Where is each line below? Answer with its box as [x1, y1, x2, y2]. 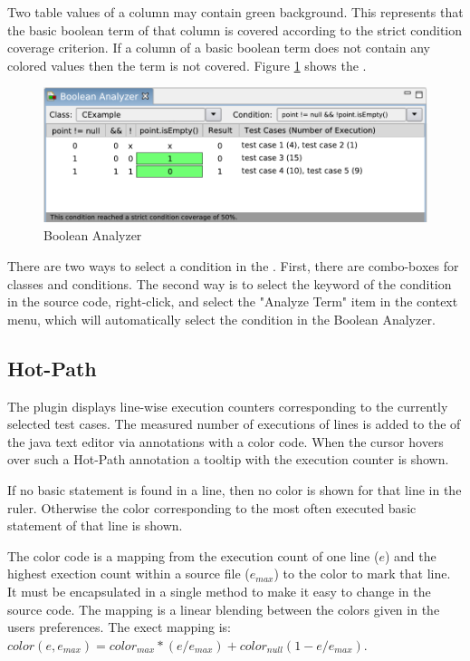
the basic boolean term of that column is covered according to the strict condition [7, 20, 463, 39]
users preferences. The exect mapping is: [7, 617, 231, 637]
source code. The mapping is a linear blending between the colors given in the [7, 599, 440, 618]
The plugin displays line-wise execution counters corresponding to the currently [7, 396, 448, 415]
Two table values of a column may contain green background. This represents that [7, 3, 464, 21]
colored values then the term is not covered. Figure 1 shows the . [7, 55, 367, 74]
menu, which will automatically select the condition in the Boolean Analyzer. [7, 309, 436, 328]
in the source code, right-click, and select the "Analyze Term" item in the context [7, 292, 458, 311]
